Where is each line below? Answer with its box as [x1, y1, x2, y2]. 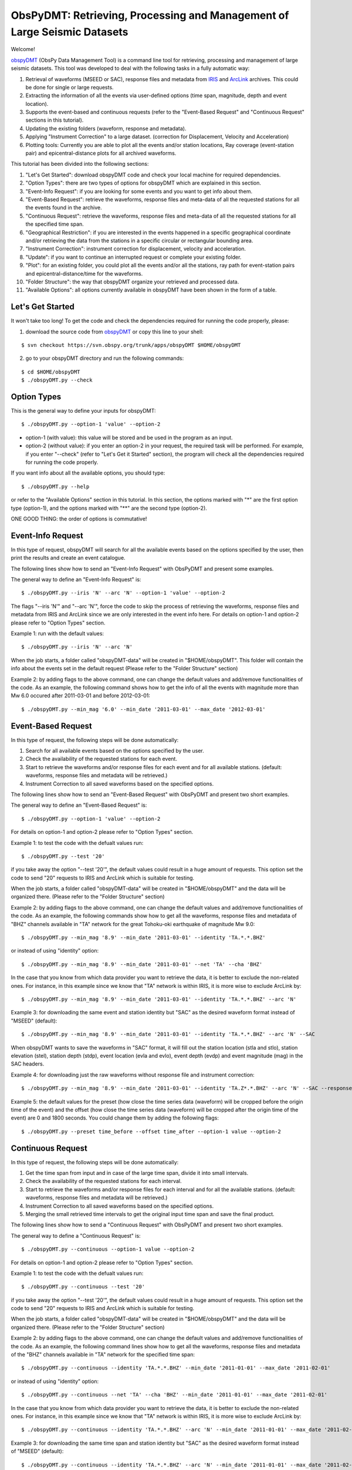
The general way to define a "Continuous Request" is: [11, 1232, 141, 1239]
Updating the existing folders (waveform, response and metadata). [25, 125, 187, 132]
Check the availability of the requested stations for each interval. [25, 1178, 182, 1185]
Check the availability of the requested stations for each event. [25, 756, 177, 763]
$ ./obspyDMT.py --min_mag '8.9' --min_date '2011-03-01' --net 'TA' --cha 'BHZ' [21, 961, 263, 967]
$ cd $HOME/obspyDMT [21, 368, 80, 375]
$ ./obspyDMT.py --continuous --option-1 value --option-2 [21, 1246, 195, 1252]
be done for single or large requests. [25, 83, 114, 91]
